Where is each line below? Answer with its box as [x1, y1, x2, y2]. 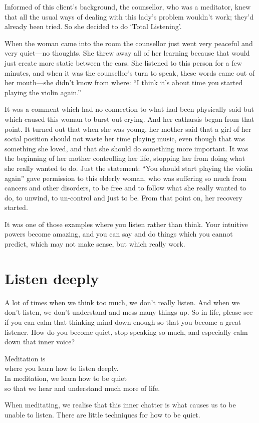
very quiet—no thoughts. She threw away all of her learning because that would [5, 48, 250, 58]
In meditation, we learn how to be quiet [5, 372, 127, 383]
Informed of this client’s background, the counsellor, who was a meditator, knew [5, 2, 251, 12]
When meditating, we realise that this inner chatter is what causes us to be [5, 399, 236, 410]
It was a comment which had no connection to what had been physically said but [5, 104, 254, 114]
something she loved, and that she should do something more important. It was [5, 143, 248, 153]
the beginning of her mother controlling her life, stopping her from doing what [5, 153, 245, 163]
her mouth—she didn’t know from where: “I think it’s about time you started [5, 77, 243, 88]
